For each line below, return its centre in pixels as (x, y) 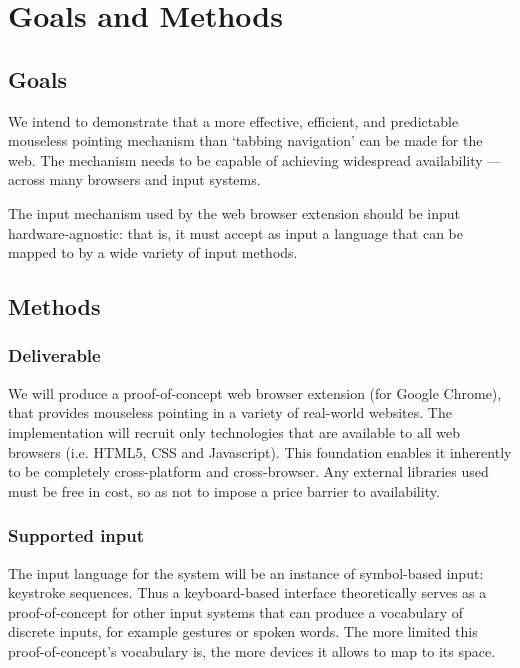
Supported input (76, 535)
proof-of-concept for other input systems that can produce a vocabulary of (236, 611)
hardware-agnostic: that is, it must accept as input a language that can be (235, 232)
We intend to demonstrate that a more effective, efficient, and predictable (233, 120)
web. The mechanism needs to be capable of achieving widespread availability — (255, 159)
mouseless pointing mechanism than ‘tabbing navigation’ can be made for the (245, 140)
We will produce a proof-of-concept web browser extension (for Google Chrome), (255, 392)
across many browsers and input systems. (134, 179)
